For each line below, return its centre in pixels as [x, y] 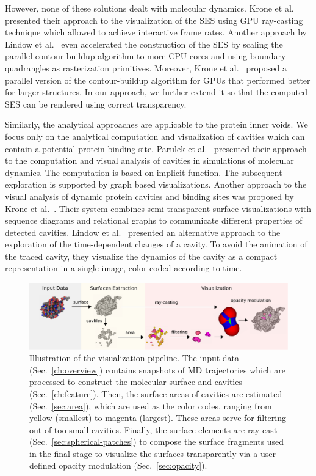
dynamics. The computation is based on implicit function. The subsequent [144, 172]
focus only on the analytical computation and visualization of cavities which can [155, 136]
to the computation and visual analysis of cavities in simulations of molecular [149, 160]
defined [43, 465]
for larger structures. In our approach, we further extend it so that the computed [156, 92]
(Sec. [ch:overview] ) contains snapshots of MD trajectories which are [157, 369]
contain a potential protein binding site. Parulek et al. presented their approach [156, 148]
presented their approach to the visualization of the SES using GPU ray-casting [154, 20]
